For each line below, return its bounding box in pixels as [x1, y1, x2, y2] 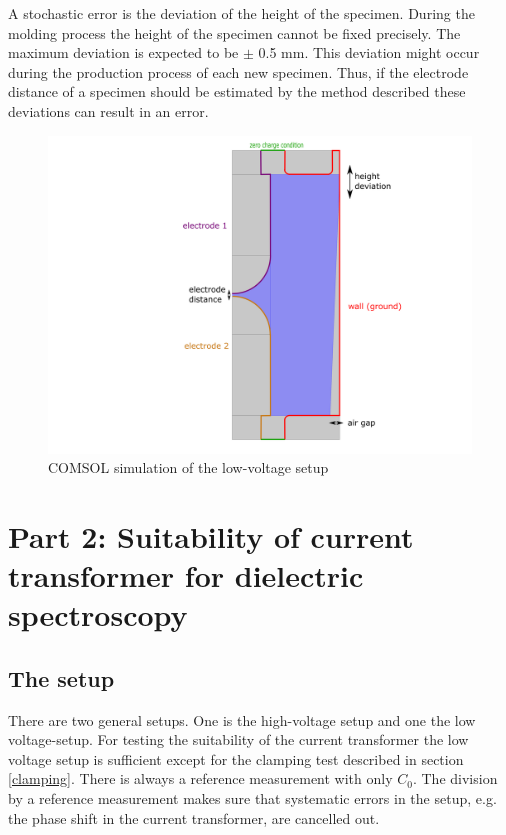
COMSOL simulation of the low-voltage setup [48, 457, 329, 478]
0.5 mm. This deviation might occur [258, 42, 480, 63]
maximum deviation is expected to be [8, 42, 239, 63]
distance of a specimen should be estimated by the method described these [8, 81, 466, 102]
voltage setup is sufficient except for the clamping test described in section [8, 748, 464, 769]
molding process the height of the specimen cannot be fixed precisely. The [8, 22, 461, 43]
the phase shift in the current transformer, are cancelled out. [8, 807, 380, 828]
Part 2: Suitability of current [8, 515, 414, 556]
